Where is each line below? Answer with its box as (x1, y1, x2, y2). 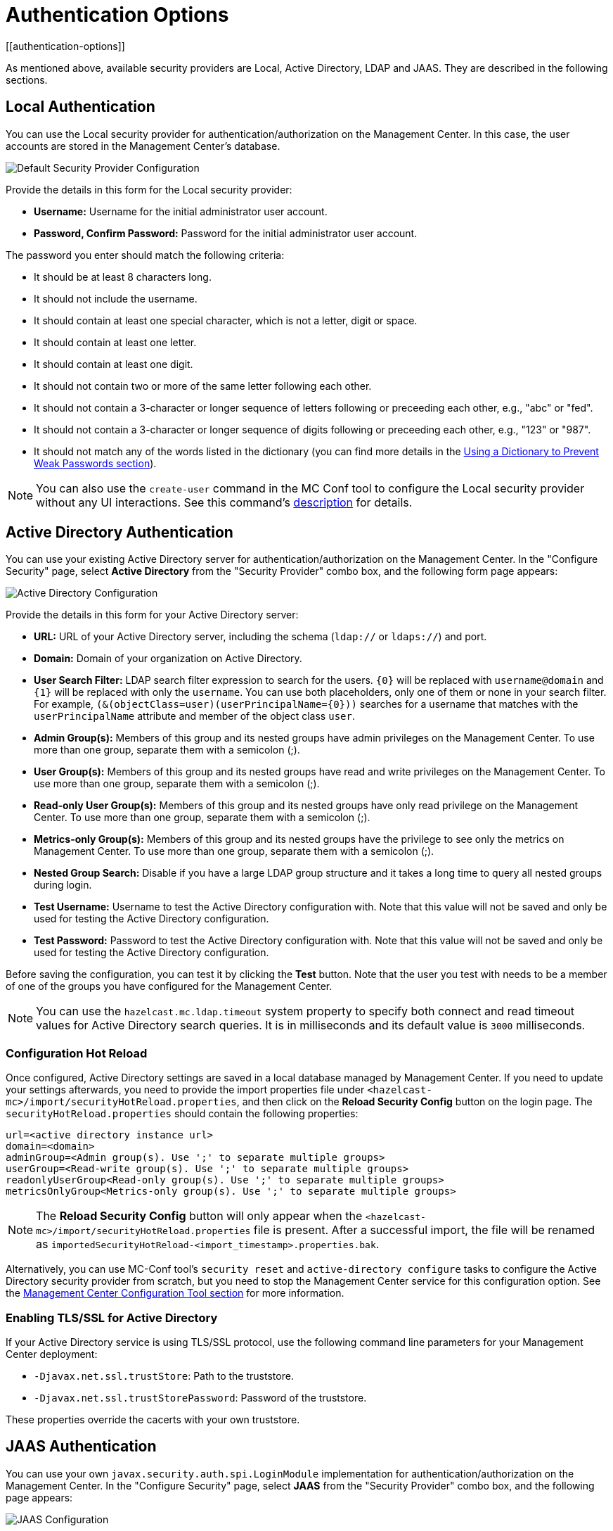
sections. (6, 73, 48, 86)
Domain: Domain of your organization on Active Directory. (34, 652, 302, 665)
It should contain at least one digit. (34, 357, 193, 370)
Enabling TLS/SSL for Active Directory (6, 1310, 218, 1325)
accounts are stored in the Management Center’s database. (6, 139, 280, 152)
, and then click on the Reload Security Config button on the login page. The (236, 1095, 593, 1108)
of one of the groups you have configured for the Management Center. (6, 980, 333, 993)
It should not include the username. (34, 292, 198, 305)
